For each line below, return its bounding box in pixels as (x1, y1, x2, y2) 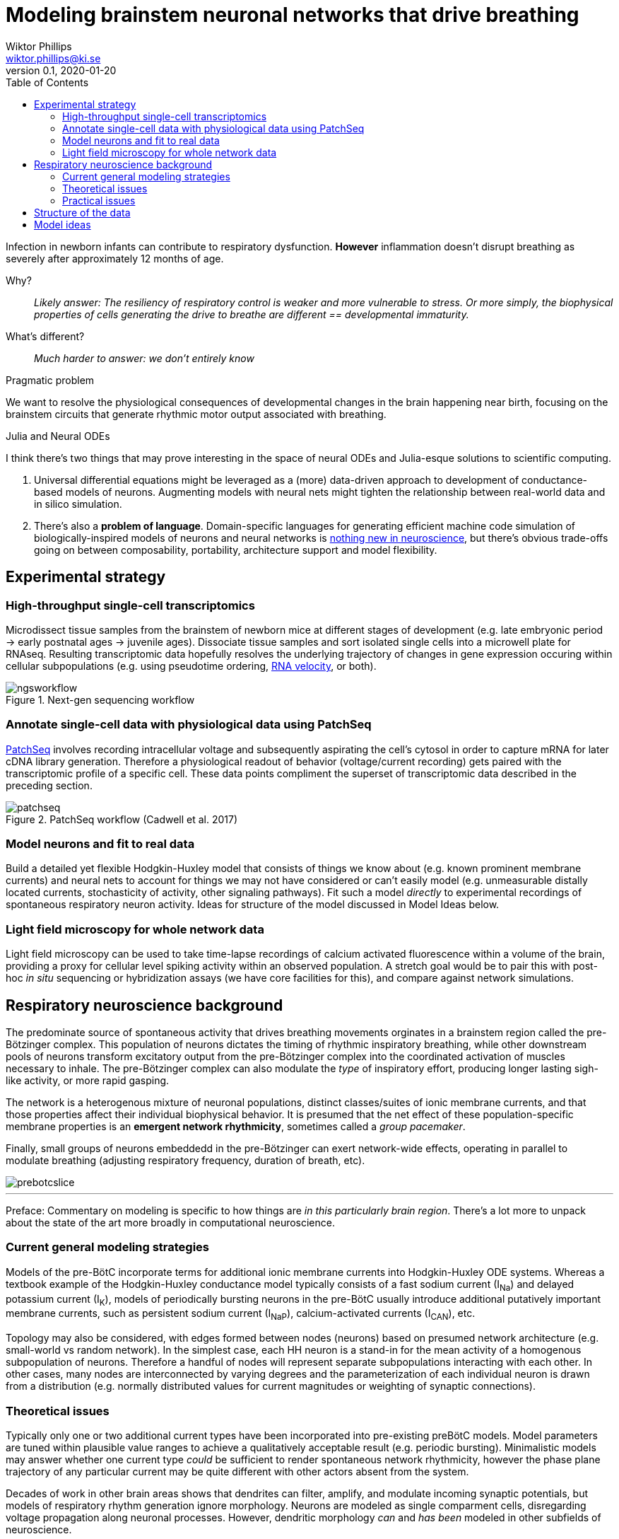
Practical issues (62, 194, 136, 207)
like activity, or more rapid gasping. (6, 1074, 170, 1087)
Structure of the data (34, 206, 131, 219)
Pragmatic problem (6, 373, 95, 386)
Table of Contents (6, 76, 89, 88)
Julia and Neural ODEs (6, 429, 110, 442)
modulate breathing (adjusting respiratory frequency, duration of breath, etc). (6, 1154, 365, 1167)
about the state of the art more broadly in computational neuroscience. (6, 1216, 335, 1229)
